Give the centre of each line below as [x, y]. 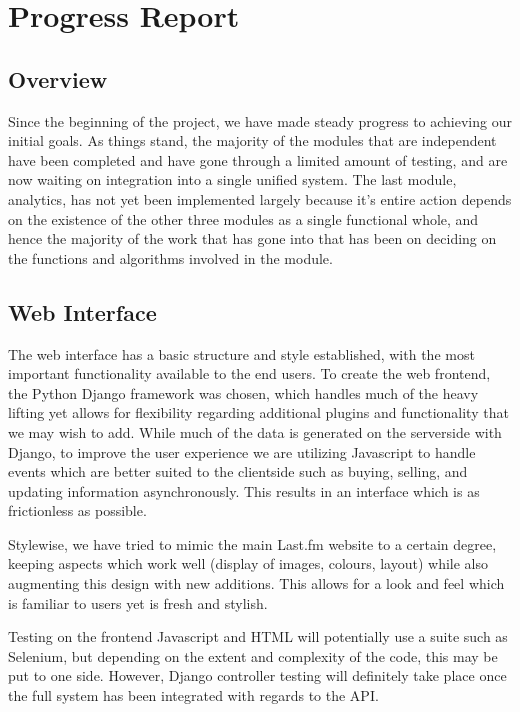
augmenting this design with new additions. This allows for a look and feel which [256, 583]
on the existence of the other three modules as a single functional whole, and [243, 218]
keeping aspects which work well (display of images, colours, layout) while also [248, 563]
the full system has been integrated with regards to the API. [193, 695]
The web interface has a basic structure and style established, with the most [241, 353]
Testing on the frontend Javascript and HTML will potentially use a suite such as [258, 636]
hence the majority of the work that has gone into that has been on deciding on [252, 238]
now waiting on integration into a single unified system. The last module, [232, 179]
